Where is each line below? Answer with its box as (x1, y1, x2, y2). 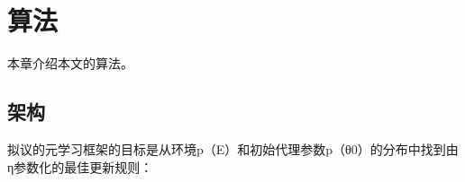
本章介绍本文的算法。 (7, 54, 133, 73)
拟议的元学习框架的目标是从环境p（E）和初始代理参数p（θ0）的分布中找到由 (7, 139, 459, 158)
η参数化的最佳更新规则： (7, 157, 153, 176)
